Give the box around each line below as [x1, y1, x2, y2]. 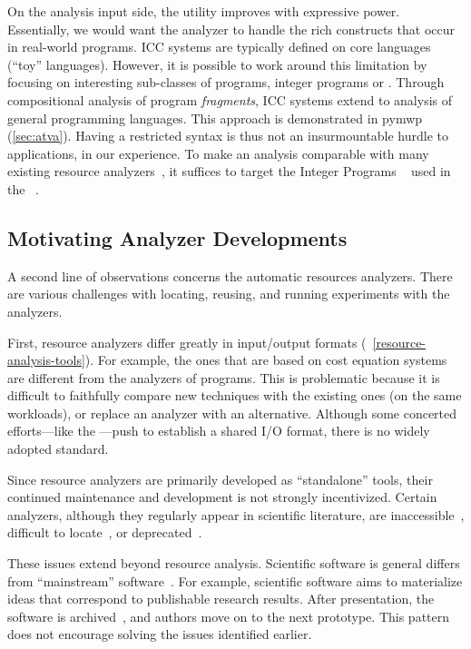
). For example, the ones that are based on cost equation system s [84, 350, 447, 369]
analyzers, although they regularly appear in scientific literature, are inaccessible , [7, 505, 465, 524]
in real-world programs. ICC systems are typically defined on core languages [7, 37, 431, 56]
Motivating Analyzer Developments [7, 223, 348, 251]
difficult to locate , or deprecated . [7, 523, 202, 542]
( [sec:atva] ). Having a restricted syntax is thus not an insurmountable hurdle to [7, 126, 448, 145]
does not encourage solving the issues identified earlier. [7, 624, 312, 644]
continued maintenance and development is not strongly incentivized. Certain [7, 487, 437, 506]
